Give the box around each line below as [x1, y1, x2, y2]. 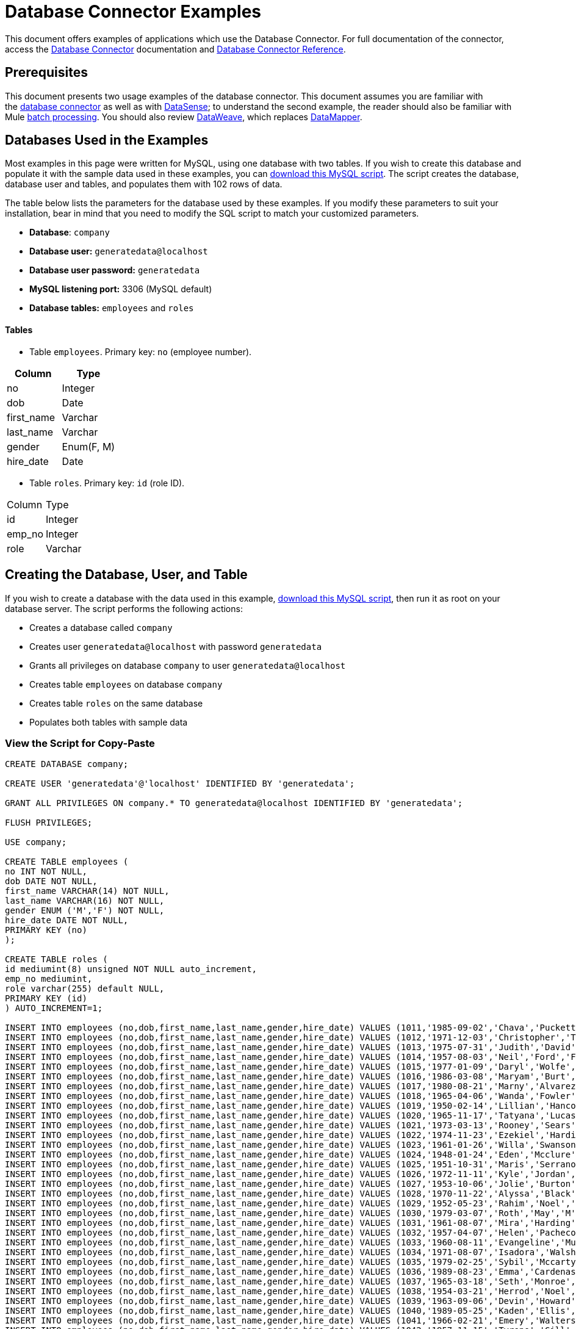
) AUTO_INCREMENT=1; [5, 1003, 103, 1014]
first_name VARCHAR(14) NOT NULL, [5, 886, 170, 896]
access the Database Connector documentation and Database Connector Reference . [5, 43, 346, 54]
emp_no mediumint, [5, 974, 93, 984]
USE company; [5, 837, 67, 848]
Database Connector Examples [5, 1, 261, 22]
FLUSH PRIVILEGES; [5, 818, 93, 828]
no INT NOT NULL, [5, 866, 87, 877]
